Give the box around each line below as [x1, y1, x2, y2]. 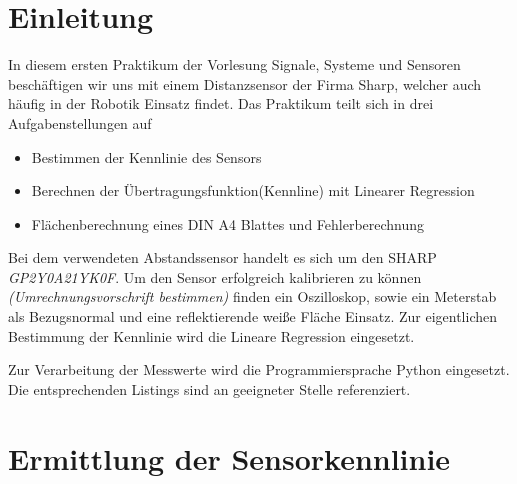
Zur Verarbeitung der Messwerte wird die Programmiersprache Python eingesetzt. [8, 359, 510, 380]
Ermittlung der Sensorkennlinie [8, 437, 451, 478]
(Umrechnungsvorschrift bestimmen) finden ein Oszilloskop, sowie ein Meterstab [8, 286, 497, 307]
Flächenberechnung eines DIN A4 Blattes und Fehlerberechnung [31, 213, 425, 234]
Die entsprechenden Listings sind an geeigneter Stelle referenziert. [8, 378, 411, 399]
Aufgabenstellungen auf [8, 112, 152, 133]
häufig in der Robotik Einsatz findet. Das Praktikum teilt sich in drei [8, 93, 434, 114]
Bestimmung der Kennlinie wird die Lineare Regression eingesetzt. [8, 325, 415, 346]
